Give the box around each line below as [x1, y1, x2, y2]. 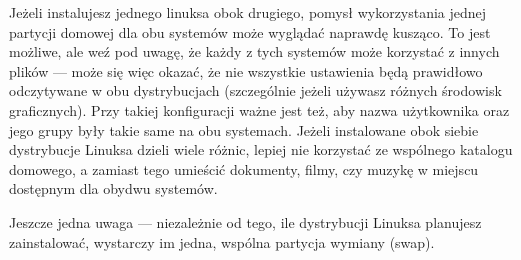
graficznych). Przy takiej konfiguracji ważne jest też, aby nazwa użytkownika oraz [9, 99, 510, 120]
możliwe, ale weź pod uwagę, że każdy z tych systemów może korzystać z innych [9, 41, 500, 62]
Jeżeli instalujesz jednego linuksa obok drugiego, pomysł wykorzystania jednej [9, 2, 487, 22]
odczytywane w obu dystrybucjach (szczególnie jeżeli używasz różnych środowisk [9, 80, 502, 101]
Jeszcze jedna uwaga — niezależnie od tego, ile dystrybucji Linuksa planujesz [9, 211, 482, 232]
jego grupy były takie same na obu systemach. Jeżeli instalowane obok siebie [9, 119, 479, 140]
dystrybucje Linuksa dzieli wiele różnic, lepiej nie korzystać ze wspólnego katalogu [9, 139, 513, 160]
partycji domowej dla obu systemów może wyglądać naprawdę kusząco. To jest [9, 21, 491, 42]
